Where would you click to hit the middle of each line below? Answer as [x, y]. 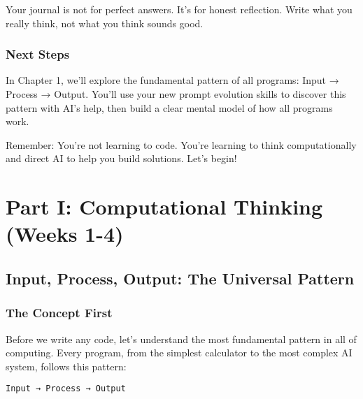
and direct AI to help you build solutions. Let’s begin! [121, 158]
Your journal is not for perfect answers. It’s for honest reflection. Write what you [179, 9]
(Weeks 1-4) [65, 234]
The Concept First [59, 313]
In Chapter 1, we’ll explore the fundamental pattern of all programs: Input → [172, 80]
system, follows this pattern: [66, 366]
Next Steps [38, 54]
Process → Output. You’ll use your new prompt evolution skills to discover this [176, 94]
